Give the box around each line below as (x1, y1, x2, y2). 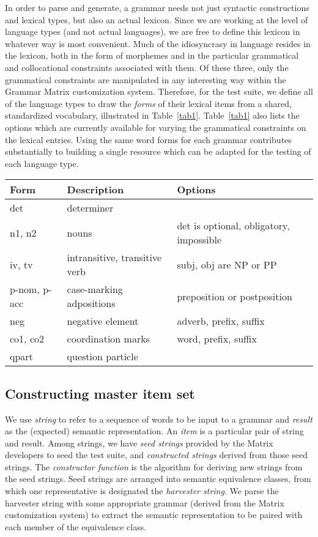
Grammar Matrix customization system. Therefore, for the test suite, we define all (5, 85, 313, 98)
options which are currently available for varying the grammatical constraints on (5, 120, 306, 133)
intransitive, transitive (67, 250, 162, 265)
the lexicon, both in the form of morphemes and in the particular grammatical (5, 49, 299, 62)
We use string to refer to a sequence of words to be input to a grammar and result (5, 412, 312, 425)
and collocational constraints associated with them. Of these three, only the (5, 61, 289, 73)
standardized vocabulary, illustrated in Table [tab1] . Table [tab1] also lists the (5, 109, 300, 122)
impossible (177, 232, 222, 247)
